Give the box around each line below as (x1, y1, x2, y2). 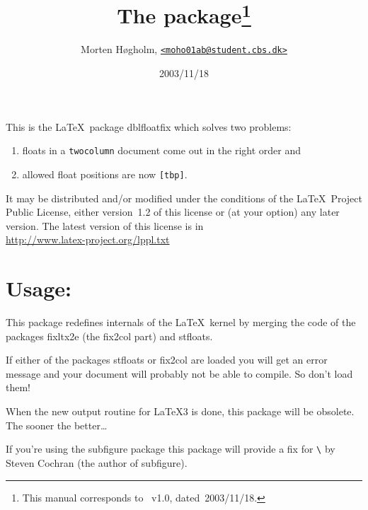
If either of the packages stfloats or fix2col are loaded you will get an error (6, 352, 328, 367)
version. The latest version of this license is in (6, 218, 204, 233)
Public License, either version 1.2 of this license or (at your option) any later (6, 204, 340, 219)
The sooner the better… (6, 417, 108, 432)
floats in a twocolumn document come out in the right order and (22, 143, 301, 158)
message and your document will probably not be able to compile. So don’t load (6, 366, 353, 381)
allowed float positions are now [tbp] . (22, 166, 188, 181)
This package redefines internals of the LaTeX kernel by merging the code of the (6, 315, 356, 330)
